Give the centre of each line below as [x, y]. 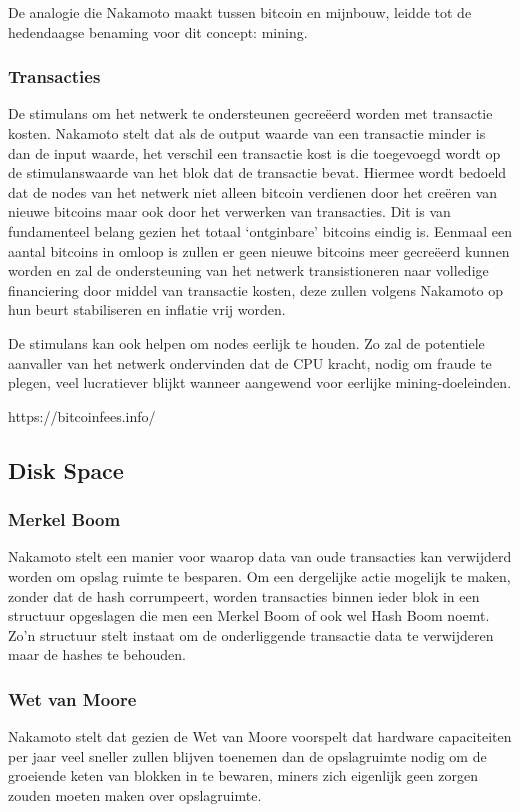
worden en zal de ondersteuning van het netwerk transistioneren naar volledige [248, 270]
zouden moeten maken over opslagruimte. [135, 794]
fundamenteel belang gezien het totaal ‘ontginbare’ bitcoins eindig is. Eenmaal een [260, 230]
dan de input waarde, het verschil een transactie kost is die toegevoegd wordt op [254, 152]
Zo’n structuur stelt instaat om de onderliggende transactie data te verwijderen [251, 634]
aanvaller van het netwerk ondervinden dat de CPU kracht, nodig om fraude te [250, 362]
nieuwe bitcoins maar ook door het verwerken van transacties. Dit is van [229, 211]
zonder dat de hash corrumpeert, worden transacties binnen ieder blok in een [244, 595]
